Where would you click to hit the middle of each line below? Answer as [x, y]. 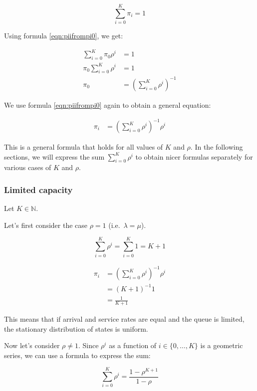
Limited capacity [38, 189]
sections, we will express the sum [54, 156]
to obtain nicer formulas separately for [194, 156]
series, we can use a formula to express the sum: [77, 355]
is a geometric [222, 345]
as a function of [133, 345]
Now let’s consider [32, 345]
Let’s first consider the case [46, 225]
